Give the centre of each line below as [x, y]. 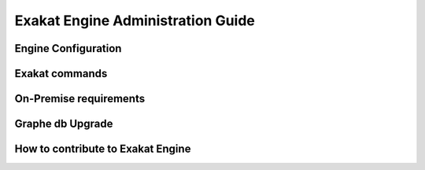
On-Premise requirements [80, 99]
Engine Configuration [68, 48]
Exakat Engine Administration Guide [135, 20]
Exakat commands [61, 74]
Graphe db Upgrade [64, 124]
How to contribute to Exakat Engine [103, 149]
